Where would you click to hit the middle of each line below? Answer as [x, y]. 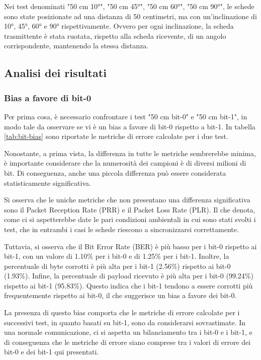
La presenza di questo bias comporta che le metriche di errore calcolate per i [122, 312]
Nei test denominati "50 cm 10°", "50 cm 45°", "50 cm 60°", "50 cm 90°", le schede [129, 6]
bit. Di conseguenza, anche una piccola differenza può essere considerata [115, 172]
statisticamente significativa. [48, 183]
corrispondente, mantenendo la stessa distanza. [76, 46]
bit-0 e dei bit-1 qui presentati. [52, 352]
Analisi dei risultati [55, 73]
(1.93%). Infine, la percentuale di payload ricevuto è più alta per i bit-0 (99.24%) [129, 276]
